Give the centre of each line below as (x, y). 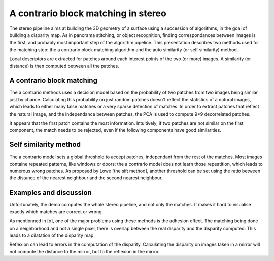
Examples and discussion (51, 193)
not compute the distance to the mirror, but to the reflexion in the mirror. (84, 251)
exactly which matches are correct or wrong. (56, 212)
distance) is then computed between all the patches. (64, 66)
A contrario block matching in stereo (88, 13)
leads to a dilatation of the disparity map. (52, 235)
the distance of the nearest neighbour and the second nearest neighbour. (86, 178)
